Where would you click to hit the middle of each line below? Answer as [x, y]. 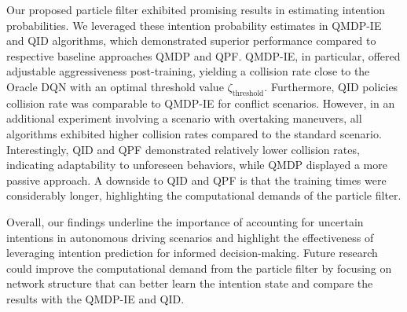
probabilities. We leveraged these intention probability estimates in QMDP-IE [194, 25]
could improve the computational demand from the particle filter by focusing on [199, 268]
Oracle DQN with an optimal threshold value [115, 86]
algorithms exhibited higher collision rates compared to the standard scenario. [194, 133]
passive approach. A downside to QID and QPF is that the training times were [196, 180]
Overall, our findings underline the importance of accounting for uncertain [185, 221]
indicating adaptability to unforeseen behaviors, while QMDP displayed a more [197, 165]
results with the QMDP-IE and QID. [95, 298]
